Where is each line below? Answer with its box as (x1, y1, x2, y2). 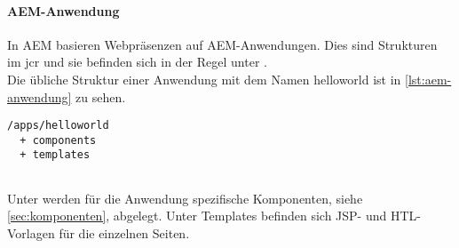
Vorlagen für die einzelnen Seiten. (7, 223, 190, 242)
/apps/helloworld (7, 119, 109, 132)
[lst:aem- (405, 69, 452, 88)
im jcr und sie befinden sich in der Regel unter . (7, 52, 267, 71)
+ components (20, 133, 97, 147)
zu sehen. (75, 87, 126, 106)
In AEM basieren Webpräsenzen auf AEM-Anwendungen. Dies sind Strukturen (7, 35, 438, 53)
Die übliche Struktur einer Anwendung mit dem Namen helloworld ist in (7, 69, 401, 88)
